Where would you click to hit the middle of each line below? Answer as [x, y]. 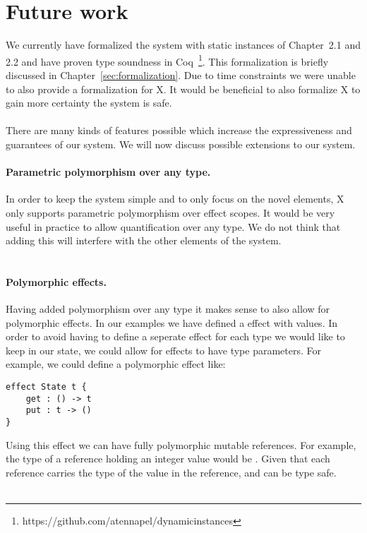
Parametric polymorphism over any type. [108, 172]
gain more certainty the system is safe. [89, 103]
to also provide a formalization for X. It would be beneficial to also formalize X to [183, 89]
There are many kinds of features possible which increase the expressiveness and [179, 130]
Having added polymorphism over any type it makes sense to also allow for [168, 309]
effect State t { [46, 387]
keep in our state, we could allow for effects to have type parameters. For [164, 350]
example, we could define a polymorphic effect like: [116, 364]
